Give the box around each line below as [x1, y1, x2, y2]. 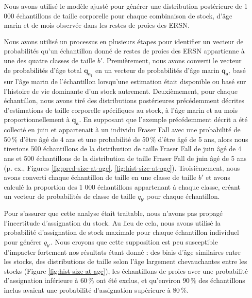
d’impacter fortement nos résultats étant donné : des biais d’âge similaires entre [4, 246, 241, 257]
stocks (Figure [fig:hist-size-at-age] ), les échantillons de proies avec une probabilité [4, 265, 248, 276]
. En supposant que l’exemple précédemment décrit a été [79, 114, 248, 124]
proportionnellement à [4, 114, 70, 124]
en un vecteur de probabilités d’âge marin [95, 65, 219, 75]
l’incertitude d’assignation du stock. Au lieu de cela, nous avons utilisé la [4, 217, 221, 228]
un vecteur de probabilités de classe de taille [4, 191, 135, 201]
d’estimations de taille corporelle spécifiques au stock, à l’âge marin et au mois [4, 105, 238, 115]
